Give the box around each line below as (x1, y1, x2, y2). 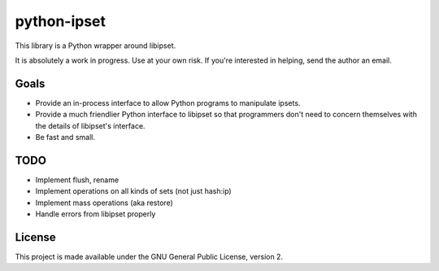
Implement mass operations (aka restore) (35, 198, 174, 208)
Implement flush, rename (35, 175, 120, 185)
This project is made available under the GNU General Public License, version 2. (15, 252, 284, 261)
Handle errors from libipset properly (35, 209, 156, 219)
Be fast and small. (35, 133, 95, 142)
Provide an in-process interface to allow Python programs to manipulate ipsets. (35, 98, 301, 107)
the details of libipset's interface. (35, 120, 146, 130)
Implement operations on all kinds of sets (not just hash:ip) (35, 186, 232, 196)
